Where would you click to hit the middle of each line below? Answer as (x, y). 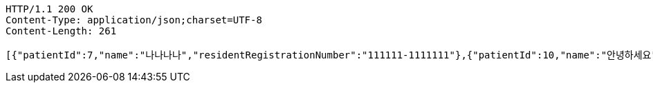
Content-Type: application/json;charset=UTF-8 (134, 20)
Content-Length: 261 (61, 31)
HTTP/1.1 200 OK (49, 9)
